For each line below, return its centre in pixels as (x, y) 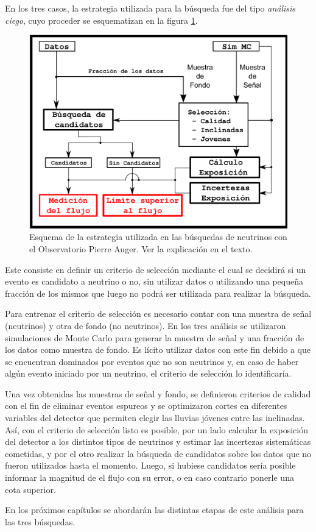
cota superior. (30, 489)
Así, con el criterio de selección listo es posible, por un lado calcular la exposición (156, 429)
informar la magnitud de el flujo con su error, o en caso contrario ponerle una (149, 477)
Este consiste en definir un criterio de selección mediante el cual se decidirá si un (156, 269)
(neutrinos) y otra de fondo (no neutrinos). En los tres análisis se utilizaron (146, 325)
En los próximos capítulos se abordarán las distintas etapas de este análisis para (154, 510)
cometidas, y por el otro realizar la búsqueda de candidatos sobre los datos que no (158, 453)
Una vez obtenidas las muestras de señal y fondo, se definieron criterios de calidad (158, 393)
